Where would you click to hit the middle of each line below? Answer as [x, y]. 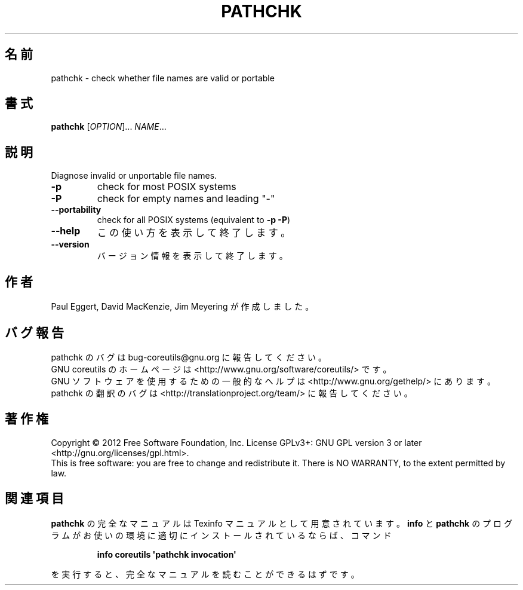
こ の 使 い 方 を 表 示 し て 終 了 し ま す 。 [194, 233]
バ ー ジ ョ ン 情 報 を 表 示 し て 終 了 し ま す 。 [192, 256]
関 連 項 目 [34, 499]
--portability [76, 210]
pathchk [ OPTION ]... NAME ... [109, 127]
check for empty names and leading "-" [186, 199]
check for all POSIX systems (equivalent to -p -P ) [194, 220]
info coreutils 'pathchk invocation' [167, 554]
